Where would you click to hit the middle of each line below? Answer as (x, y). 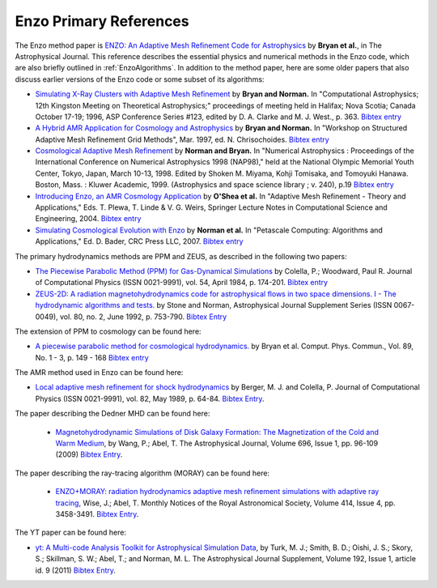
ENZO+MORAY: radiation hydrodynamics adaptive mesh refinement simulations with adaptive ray (217, 492)
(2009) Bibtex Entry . (89, 454)
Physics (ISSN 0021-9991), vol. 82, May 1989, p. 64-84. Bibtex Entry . (150, 398)
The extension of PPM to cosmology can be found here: (108, 331)
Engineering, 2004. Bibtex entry (88, 219)
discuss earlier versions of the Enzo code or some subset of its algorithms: (140, 79)
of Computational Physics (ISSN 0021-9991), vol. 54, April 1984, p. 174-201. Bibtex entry (181, 283)
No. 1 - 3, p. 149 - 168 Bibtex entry (92, 357)
